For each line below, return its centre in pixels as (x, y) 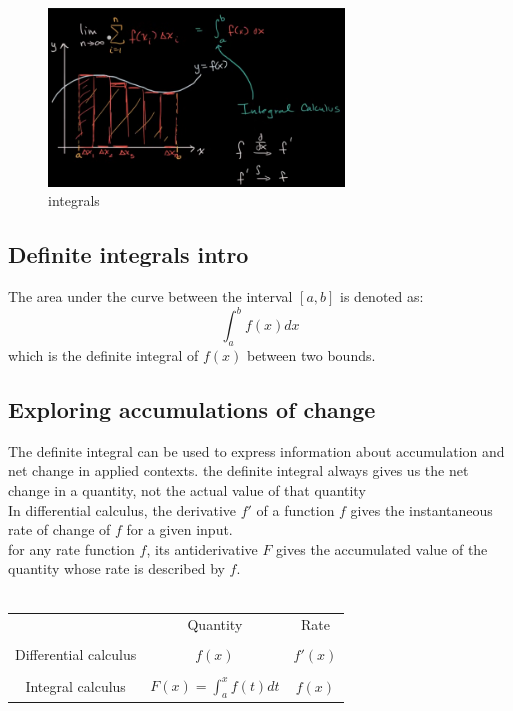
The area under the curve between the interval (150, 296)
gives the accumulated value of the (382, 548)
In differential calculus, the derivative (122, 509)
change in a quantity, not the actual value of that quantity (187, 490)
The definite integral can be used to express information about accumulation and (256, 450)
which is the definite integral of (103, 355)
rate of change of (59, 529)
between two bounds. (311, 355)
